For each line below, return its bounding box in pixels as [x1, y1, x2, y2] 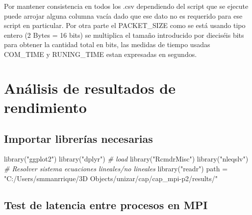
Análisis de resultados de [4, 78, 176, 98]
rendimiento [4, 97, 87, 117]
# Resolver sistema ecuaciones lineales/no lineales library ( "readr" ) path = [4, 163, 228, 173]
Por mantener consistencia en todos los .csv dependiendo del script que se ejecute [4, 1, 249, 11]
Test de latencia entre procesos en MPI [4, 197, 208, 212]
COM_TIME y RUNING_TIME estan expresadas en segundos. [4, 49, 197, 59]
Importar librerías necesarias [4, 131, 153, 146]
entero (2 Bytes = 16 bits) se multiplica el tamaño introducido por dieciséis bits [4, 29, 244, 40]
